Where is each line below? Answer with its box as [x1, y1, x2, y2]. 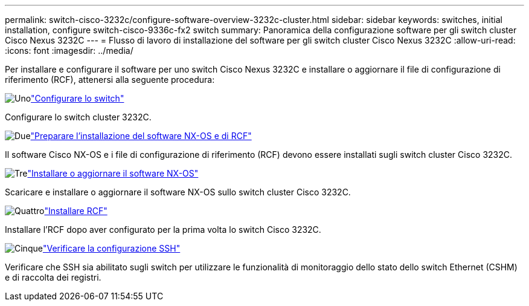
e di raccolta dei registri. [5, 272, 101, 282]
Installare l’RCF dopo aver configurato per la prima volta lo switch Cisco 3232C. [5, 224, 321, 235]
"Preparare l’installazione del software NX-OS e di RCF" [30, 131, 252, 141]
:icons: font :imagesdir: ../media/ [5, 45, 133, 56]
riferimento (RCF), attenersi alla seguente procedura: [5, 74, 215, 85]
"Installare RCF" [44, 206, 107, 216]
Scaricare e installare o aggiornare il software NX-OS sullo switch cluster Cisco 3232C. [5, 187, 351, 197]
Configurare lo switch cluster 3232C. [5, 112, 152, 122]
